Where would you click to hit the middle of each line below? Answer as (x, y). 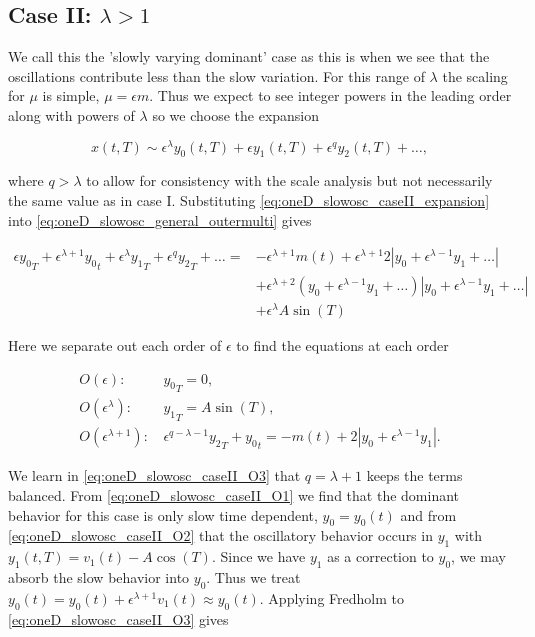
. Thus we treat (253, 577)
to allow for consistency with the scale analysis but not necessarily (289, 180)
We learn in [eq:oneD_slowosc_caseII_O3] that (154, 475)
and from (428, 514)
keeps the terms (414, 475)
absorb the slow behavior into (99, 577)
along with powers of (71, 114)
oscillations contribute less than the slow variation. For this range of (216, 75)
